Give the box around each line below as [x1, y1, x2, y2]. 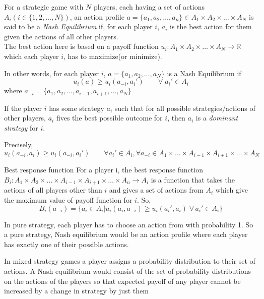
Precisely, [4, 139, 33, 150]
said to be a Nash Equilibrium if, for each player [4, 21, 153, 32]
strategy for [4, 122, 38, 133]
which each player [4, 50, 59, 61]
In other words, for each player [4, 68, 99, 78]
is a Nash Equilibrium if [167, 68, 241, 78]
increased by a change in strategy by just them [4, 285, 149, 296]
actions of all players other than [4, 185, 102, 195]
